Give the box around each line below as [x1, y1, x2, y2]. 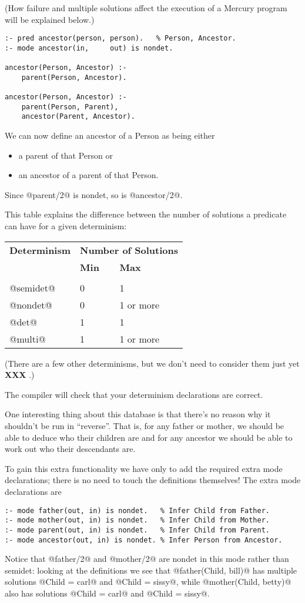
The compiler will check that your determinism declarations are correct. [5, 388, 263, 400]
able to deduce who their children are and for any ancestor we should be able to [5, 431, 293, 443]
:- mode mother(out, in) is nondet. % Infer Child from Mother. [5, 516, 270, 525]
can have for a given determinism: [5, 220, 127, 232]
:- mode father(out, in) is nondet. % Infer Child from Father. [5, 506, 270, 515]
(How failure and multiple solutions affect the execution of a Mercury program [5, 2, 287, 14]
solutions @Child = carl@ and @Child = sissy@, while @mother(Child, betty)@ [5, 575, 291, 588]
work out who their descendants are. [5, 443, 136, 455]
